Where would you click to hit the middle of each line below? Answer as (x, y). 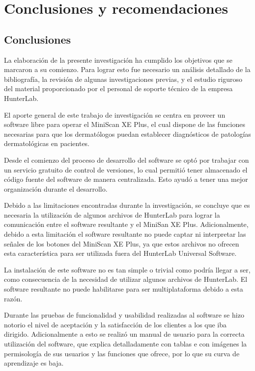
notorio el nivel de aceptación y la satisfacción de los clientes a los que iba (115, 324)
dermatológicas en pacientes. (47, 143)
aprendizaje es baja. (34, 363)
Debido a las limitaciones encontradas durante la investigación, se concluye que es (127, 205)
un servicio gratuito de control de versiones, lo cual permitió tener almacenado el (126, 169)
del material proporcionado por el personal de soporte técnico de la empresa (118, 88)
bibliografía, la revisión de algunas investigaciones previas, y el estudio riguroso (123, 79)
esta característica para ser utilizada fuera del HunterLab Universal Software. (120, 253)
